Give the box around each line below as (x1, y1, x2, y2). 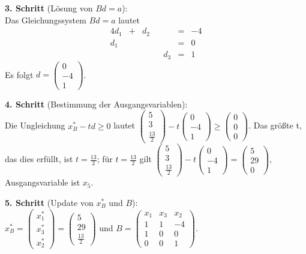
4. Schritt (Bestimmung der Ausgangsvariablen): (5, 97, 188, 110)
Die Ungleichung (5, 119, 65, 132)
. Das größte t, (248, 119, 302, 132)
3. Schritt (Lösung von (5, 2, 93, 14)
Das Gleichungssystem (5, 13, 86, 26)
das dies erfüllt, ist (5, 153, 73, 165)
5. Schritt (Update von (5, 196, 94, 208)
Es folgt (5, 68, 34, 80)
